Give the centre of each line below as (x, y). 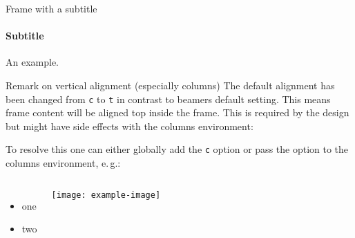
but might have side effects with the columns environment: (129, 126)
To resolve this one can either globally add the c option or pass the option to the (177, 149)
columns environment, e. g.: (63, 163)
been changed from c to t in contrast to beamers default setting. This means (168, 99)
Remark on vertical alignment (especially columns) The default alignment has (170, 85)
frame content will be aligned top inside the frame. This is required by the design (177, 112)
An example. (32, 62)
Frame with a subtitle (51, 8)
